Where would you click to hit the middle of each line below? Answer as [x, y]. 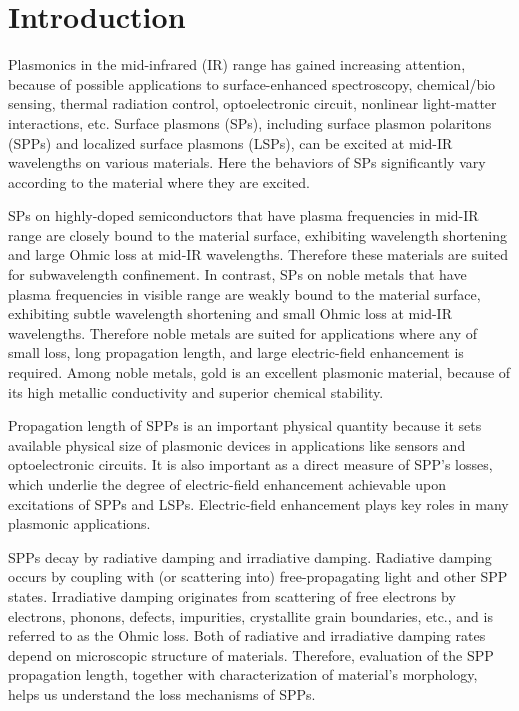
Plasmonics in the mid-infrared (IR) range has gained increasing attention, [237, 64]
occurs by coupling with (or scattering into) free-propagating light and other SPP [258, 576]
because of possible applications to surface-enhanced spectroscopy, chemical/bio [252, 83]
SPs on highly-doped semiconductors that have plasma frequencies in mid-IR [243, 215]
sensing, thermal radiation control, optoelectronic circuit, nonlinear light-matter [252, 103]
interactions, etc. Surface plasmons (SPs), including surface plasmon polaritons [250, 122]
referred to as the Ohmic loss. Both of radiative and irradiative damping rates [247, 635]
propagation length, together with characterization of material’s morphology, [243, 674]
